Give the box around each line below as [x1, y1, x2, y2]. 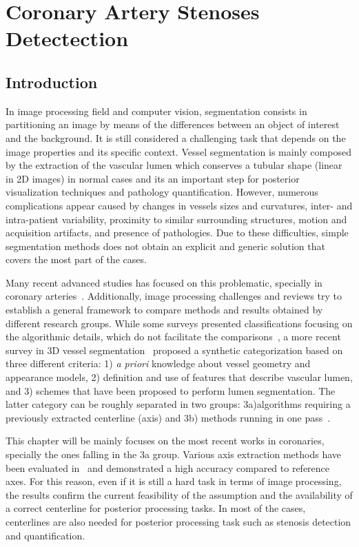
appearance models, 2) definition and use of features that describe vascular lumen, [6, 370, 353, 384]
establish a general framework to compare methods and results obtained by [6, 302, 323, 317]
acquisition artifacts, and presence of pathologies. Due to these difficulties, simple [6, 225, 349, 240]
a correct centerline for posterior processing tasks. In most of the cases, [6, 501, 306, 515]
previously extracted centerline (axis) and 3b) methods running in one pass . [6, 410, 331, 424]
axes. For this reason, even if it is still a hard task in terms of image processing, [6, 474, 342, 488]
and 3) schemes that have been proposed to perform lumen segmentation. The [6, 383, 336, 398]
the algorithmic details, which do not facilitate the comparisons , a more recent [6, 329, 341, 344]
